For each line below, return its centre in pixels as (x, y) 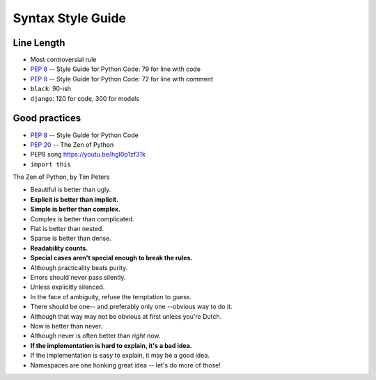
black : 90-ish (51, 89)
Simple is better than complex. (76, 209)
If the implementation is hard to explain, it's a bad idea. (111, 345)
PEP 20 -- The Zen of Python (72, 144)
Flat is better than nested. (67, 229)
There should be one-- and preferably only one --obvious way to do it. (131, 307)
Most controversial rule (63, 60)
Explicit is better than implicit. (74, 199)
